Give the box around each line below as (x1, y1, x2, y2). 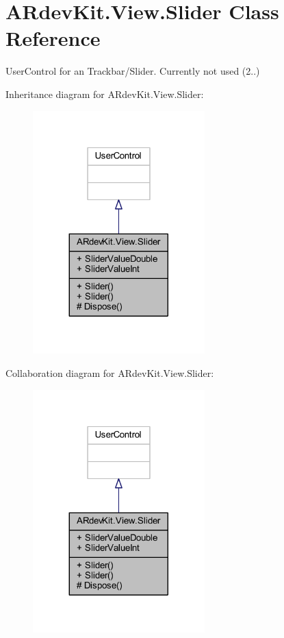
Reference (5, 24, 101, 52)
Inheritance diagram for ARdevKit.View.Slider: (5, 86, 204, 101)
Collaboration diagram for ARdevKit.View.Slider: (5, 365, 214, 380)
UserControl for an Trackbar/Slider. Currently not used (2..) (5, 64, 260, 78)
